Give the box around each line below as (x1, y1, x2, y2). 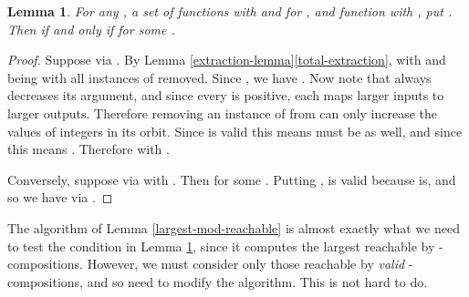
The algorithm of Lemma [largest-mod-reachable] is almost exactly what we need (7, 218, 460, 237)
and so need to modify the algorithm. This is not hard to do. (87, 271, 428, 291)
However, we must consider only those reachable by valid (87, 254, 405, 273)
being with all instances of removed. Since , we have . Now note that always (7, 67, 432, 87)
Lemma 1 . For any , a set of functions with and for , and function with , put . (7, 2, 453, 20)
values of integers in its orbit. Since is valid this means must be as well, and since (7, 121, 463, 140)
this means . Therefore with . (7, 139, 170, 159)
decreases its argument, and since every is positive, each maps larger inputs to (7, 86, 444, 105)
